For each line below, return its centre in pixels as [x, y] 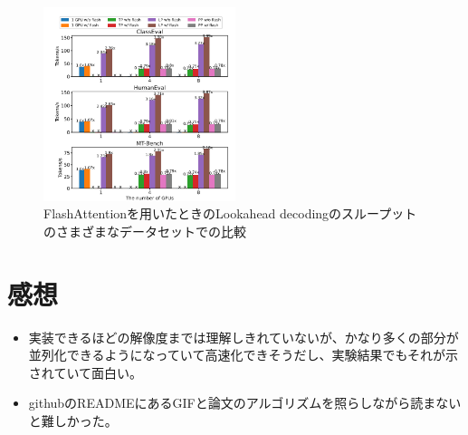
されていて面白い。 [85, 372]
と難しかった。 [73, 420]
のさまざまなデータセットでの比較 [145, 231]
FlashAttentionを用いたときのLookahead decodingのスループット [230, 213]
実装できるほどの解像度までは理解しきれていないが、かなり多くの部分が [244, 337]
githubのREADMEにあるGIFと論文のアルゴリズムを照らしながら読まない [245, 403]
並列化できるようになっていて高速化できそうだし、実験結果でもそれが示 [244, 355]
